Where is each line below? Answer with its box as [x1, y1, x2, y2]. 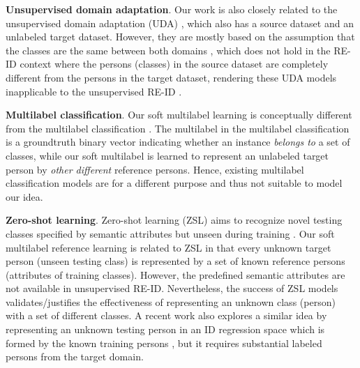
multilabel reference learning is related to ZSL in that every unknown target [6, 240, 331, 254]
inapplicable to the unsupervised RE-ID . [6, 84, 182, 98]
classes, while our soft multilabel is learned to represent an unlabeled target [6, 148, 329, 162]
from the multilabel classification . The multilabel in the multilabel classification [6, 121, 350, 135]
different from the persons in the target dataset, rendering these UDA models [6, 70, 337, 84]
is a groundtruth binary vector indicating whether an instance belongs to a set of [6, 135, 350, 149]
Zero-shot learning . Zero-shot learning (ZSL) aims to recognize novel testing [6, 213, 343, 227]
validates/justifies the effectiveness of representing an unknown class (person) [6, 294, 336, 309]
